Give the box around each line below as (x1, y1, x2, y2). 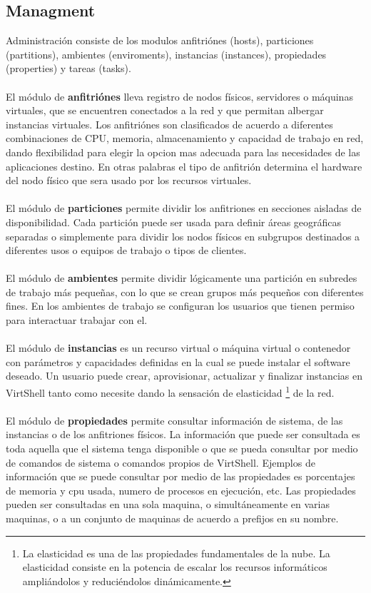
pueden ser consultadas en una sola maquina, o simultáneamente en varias (6, 497, 330, 512)
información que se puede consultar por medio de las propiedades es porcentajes (6, 469, 355, 484)
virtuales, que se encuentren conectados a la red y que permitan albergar (6, 103, 324, 118)
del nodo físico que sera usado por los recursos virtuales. (6, 173, 252, 188)
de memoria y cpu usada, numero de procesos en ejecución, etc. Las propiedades (6, 482, 356, 497)
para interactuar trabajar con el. (6, 313, 148, 328)
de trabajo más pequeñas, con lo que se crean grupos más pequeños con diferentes (6, 284, 364, 299)
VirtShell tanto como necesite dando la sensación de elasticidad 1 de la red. (6, 383, 335, 400)
